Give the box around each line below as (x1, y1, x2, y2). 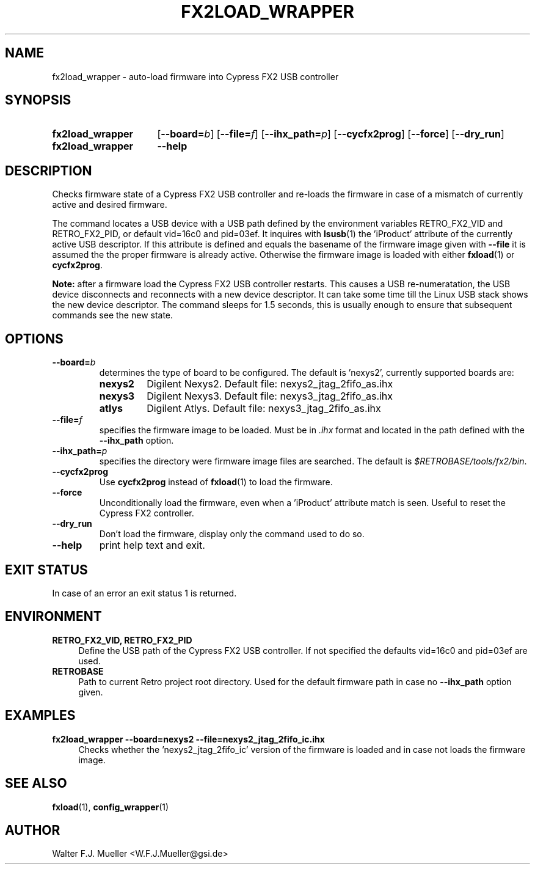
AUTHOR (5, 822, 60, 838)
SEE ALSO (5, 776, 67, 791)
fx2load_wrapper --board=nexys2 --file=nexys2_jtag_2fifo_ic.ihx (52, 733, 325, 744)
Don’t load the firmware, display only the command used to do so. (99, 529, 365, 540)
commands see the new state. (52, 310, 173, 321)
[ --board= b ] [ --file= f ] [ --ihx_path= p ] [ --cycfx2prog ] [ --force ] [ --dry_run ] (157, 128, 504, 141)
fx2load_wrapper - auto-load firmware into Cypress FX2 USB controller (52, 71, 339, 82)
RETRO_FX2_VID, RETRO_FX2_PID (52, 634, 192, 645)
